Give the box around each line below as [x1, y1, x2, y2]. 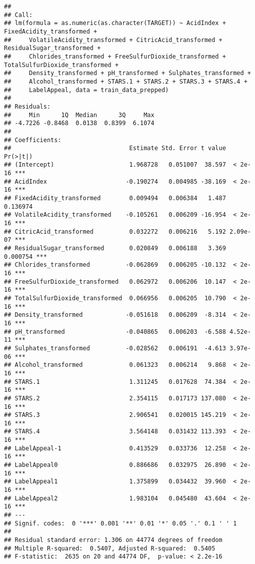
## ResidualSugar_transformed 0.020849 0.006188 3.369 [4, 245, 226, 252]
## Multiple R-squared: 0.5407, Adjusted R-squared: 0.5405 [4, 544, 215, 552]
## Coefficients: [4, 136, 61, 144]
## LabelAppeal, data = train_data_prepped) [4, 86, 169, 94]
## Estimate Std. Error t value [4, 145, 226, 152]
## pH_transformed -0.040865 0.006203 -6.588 [4, 328, 226, 335]
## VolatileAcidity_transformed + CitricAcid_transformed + [4, 36, 222, 44]
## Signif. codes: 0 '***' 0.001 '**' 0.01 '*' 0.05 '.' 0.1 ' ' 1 [4, 519, 237, 527]
